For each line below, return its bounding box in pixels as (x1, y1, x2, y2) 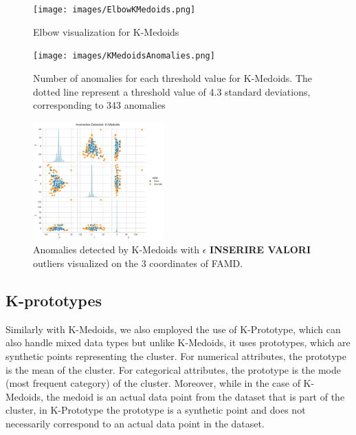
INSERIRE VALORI (210, 242, 311, 257)
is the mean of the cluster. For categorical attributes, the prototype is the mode (5, 362, 341, 376)
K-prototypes (5, 290, 102, 311)
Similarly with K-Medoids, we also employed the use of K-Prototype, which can (5, 321, 341, 336)
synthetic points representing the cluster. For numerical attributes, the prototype (5, 349, 346, 363)
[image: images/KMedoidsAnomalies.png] (33, 51, 215, 61)
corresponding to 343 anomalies (33, 98, 166, 112)
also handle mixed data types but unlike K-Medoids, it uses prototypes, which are (5, 335, 351, 350)
